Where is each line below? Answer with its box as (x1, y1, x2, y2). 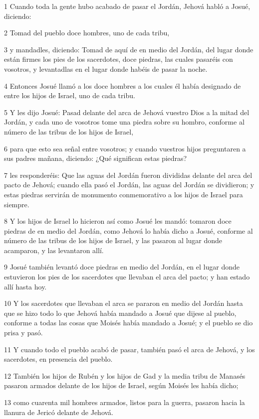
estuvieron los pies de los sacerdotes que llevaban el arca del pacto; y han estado (4, 272, 250, 282)
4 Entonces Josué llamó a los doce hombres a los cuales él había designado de (4, 80, 241, 91)
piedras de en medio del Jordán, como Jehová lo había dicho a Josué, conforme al (4, 225, 253, 236)
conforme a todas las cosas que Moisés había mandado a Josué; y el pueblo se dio (4, 317, 253, 328)
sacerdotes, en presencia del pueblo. (4, 354, 113, 364)
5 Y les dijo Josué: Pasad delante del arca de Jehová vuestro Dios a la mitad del (4, 107, 250, 117)
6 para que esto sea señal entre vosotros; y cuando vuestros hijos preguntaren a (4, 143, 246, 153)
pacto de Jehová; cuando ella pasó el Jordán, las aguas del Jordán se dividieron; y (4, 179, 255, 190)
